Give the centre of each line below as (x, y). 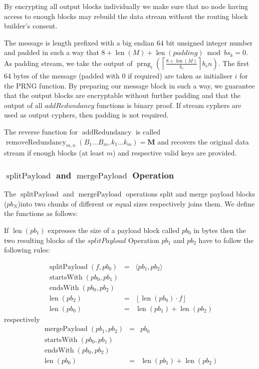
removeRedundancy (36, 142)
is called (148, 131)
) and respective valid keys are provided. (175, 153)
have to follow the (226, 240)
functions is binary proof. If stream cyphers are (169, 105)
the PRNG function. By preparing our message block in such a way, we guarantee (129, 85)
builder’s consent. (31, 26)
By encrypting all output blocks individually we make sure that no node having (126, 6)
